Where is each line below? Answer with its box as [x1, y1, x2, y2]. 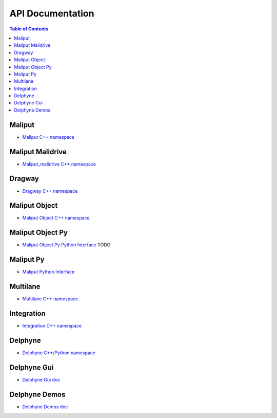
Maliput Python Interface [22, 269, 75, 275]
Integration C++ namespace [22, 323, 82, 329]
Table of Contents [9, 26, 49, 32]
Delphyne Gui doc [22, 376, 61, 383]
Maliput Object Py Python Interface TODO [22, 242, 111, 248]
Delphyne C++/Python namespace [22, 350, 96, 356]
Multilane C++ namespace [22, 296, 78, 302]
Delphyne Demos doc [22, 404, 68, 410]
